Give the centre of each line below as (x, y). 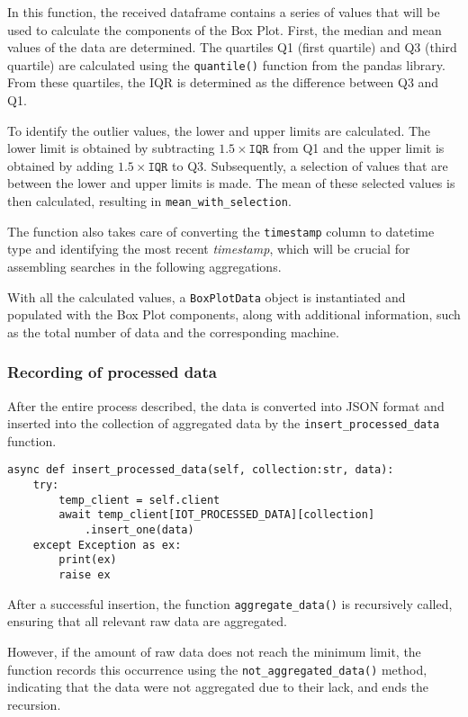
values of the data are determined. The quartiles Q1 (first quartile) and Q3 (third (232, 47)
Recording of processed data (112, 372)
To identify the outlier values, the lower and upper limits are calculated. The (219, 130)
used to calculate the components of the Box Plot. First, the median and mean (225, 29)
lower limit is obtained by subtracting (111, 148)
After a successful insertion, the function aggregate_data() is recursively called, (230, 603)
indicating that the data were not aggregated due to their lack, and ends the (218, 687)
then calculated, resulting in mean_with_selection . (149, 201)
